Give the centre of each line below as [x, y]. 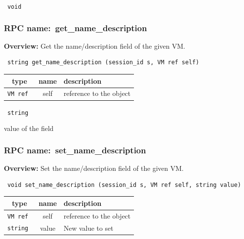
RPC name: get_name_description [75, 28]
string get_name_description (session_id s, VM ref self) [103, 63]
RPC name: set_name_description [75, 150]
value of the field [29, 128]
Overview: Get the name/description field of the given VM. [95, 46]
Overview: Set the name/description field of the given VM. [94, 168]
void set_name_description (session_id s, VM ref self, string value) [124, 185]
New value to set [88, 228]
